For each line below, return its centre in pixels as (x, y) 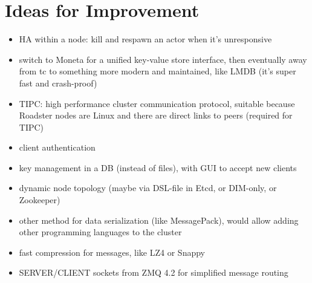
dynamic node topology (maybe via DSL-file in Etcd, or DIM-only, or (148, 188)
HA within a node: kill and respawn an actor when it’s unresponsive (145, 39)
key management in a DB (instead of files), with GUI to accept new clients (158, 167)
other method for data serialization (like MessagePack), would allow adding (159, 220)
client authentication (57, 147)
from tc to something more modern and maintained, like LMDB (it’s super (158, 71)
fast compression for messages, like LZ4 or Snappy (112, 252)
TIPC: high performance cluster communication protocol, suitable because (157, 103)
